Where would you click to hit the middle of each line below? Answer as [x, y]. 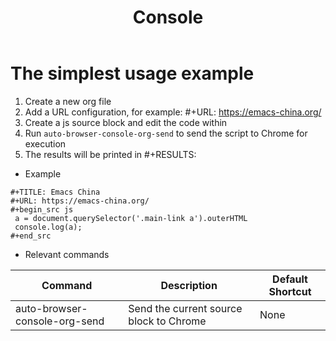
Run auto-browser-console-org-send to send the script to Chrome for [166, 133]
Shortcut [290, 291]
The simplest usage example [132, 73]
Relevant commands [67, 254]
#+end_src [31, 236]
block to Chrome [167, 321]
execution [45, 143]
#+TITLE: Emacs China [55, 192]
